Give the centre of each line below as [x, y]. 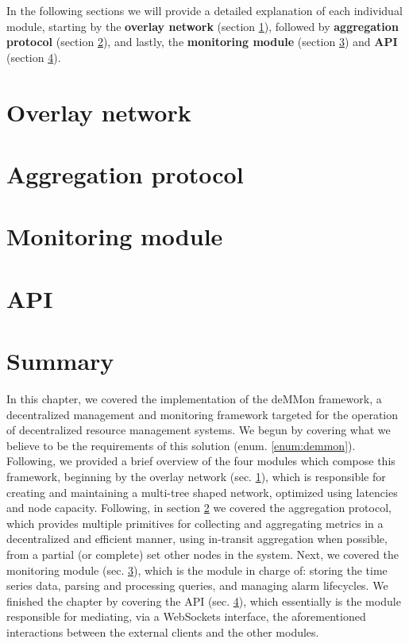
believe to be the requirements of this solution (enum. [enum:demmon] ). [181, 445]
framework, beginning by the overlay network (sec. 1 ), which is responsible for [196, 476]
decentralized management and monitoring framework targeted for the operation [203, 414]
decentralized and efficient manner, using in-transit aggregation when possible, [197, 539]
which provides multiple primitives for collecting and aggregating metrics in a [195, 523]
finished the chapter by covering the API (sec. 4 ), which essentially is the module [204, 601]
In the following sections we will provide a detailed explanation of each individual [204, 10]
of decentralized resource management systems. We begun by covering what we [199, 430]
